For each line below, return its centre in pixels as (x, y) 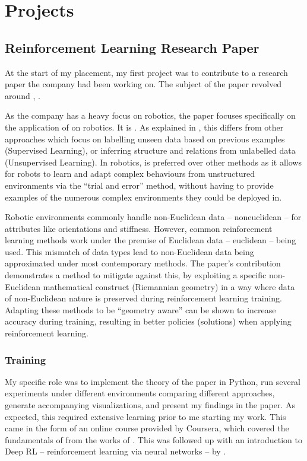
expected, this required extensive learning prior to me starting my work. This (145, 416)
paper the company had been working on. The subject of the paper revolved (143, 84)
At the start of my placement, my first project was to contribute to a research (146, 72)
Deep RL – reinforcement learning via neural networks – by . (115, 451)
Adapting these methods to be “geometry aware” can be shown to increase (140, 309)
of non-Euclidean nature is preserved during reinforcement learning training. (144, 298)
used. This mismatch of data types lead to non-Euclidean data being (129, 251)
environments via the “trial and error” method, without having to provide (139, 185)
